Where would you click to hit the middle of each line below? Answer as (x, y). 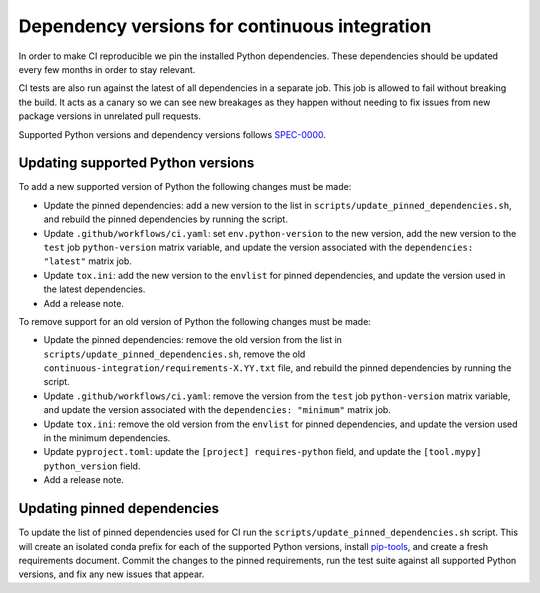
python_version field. (92, 466)
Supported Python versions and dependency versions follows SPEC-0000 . (172, 134)
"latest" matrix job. (87, 261)
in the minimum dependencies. (107, 438)
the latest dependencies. (94, 289)
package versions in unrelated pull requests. (110, 116)
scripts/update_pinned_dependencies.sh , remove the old (174, 354)
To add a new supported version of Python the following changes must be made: (185, 187)
